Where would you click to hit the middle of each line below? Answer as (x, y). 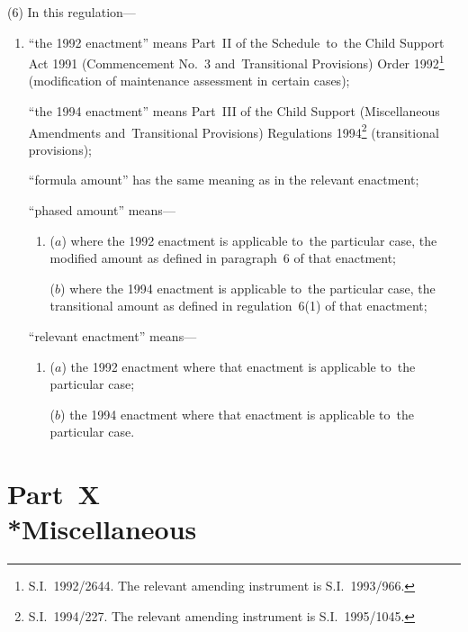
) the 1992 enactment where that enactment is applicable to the (238, 366)
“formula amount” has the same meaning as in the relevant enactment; (224, 180)
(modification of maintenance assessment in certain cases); (189, 81)
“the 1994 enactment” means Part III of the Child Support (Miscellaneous (234, 111)
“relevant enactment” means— (112, 336)
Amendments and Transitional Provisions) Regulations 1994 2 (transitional (234, 131)
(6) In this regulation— (72, 12)
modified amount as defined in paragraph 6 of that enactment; (223, 258)
